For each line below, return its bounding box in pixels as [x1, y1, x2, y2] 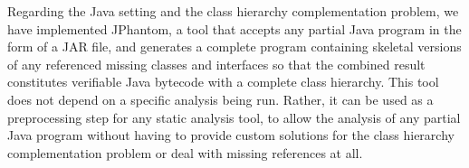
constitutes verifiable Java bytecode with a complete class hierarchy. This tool [7, 72, 439, 91]
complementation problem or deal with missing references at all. [7, 143, 363, 162]
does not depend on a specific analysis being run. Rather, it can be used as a [7, 89, 434, 108]
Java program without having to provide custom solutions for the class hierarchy [7, 126, 455, 145]
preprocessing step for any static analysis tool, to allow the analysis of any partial [7, 107, 461, 126]
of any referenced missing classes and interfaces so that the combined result [7, 54, 426, 73]
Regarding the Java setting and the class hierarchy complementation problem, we [7, 2, 459, 20]
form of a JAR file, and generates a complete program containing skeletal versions [7, 37, 462, 56]
